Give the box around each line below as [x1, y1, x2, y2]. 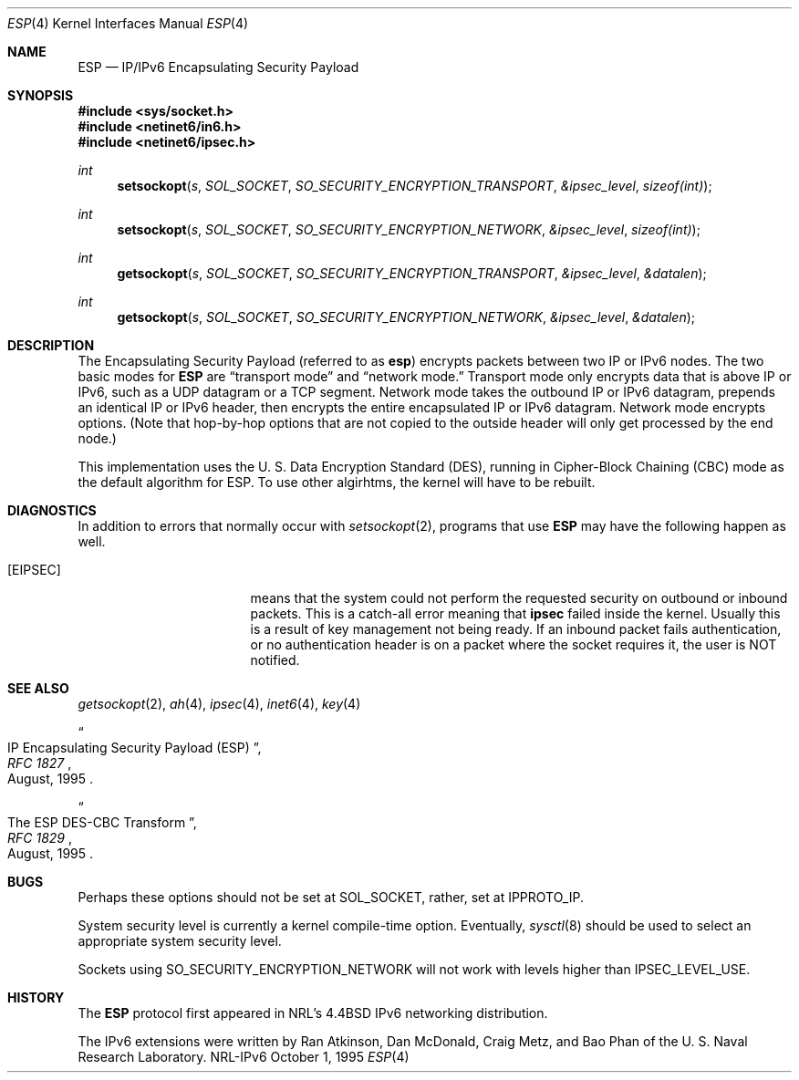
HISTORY [7, 990, 65, 1005]
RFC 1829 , [7, 830, 72, 846]
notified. [250, 652, 300, 668]
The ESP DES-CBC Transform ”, [7, 815, 197, 830]
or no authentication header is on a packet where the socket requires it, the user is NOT [250, 637, 777, 652]
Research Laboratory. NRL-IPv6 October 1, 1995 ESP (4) [78, 1049, 410, 1064]
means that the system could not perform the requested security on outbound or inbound [250, 590, 788, 606]
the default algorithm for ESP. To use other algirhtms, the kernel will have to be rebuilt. [78, 474, 596, 490]
